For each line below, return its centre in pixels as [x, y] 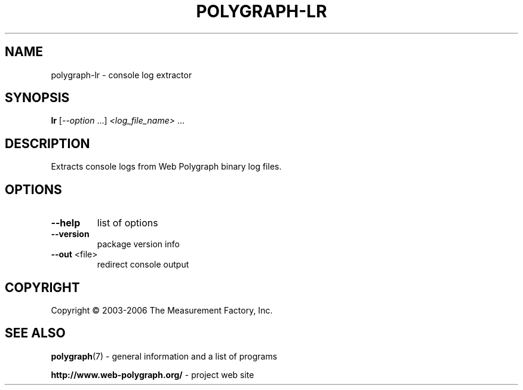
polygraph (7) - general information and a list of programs [164, 356]
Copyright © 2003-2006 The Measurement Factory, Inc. [162, 310]
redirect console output [143, 265]
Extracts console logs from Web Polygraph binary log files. [166, 167]
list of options [127, 223]
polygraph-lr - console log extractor [121, 75]
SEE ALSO [35, 333]
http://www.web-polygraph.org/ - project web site [153, 374]
